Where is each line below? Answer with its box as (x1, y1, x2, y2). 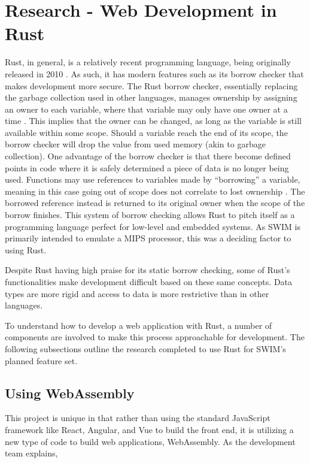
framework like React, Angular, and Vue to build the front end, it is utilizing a (5, 423, 294, 435)
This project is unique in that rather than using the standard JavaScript (5, 411, 271, 424)
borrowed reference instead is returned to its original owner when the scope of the (5, 196, 305, 209)
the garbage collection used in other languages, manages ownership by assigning (5, 91, 297, 104)
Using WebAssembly (5, 383, 135, 402)
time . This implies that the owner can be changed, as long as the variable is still (5, 114, 302, 127)
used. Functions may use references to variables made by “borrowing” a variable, (5, 173, 300, 186)
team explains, (5, 447, 58, 459)
